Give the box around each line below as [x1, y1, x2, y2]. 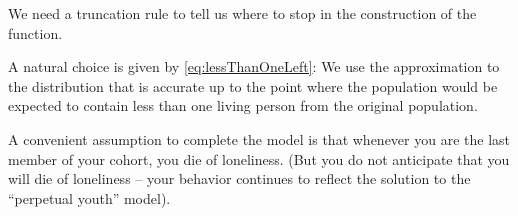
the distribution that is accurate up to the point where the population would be [8, 75, 498, 96]
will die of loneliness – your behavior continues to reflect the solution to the [8, 168, 471, 189]
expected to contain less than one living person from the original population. [8, 95, 478, 116]
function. [8, 22, 63, 43]
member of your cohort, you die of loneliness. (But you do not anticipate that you [8, 148, 510, 169]
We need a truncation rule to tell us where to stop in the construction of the [8, 3, 477, 23]
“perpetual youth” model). [8, 187, 171, 208]
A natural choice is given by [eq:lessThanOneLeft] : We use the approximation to [8, 56, 500, 77]
